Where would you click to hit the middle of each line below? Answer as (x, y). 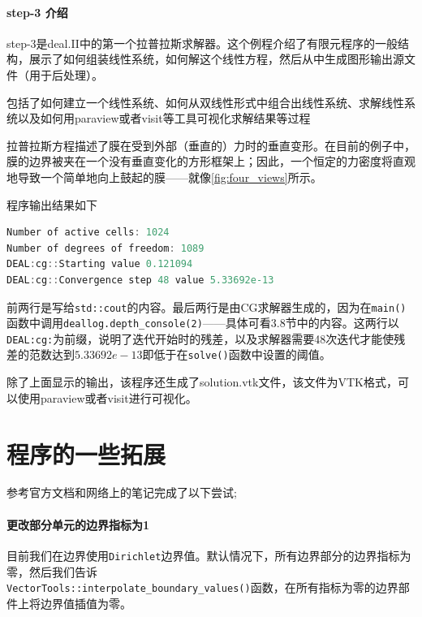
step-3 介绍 (37, 12)
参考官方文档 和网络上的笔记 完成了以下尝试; (122, 492)
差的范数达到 (41, 354)
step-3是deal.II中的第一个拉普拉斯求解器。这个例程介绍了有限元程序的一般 (202, 43)
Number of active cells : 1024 (88, 233)
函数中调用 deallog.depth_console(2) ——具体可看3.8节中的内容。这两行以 (203, 323)
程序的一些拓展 (86, 453)
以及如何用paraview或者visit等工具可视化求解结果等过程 (164, 118)
